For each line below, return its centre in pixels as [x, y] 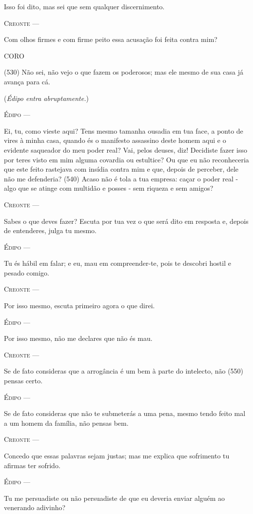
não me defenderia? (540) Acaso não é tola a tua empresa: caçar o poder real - [121, 178]
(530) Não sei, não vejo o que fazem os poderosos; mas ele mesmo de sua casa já [124, 72]
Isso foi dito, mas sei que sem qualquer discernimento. [84, 6]
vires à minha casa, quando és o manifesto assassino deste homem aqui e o [115, 140]
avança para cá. [27, 81]
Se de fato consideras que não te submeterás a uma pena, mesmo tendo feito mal [125, 413]
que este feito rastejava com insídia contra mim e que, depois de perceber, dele [121, 169]
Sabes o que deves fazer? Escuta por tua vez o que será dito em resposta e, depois [126, 221]
